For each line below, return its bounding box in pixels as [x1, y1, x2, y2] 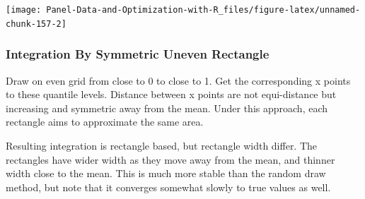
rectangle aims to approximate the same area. [6, 114, 204, 129]
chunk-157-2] [6, 18, 66, 29]
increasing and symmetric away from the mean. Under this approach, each [6, 100, 328, 115]
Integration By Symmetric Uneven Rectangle [6, 45, 270, 63]
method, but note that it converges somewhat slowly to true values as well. [6, 179, 331, 194]
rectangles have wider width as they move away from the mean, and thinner [6, 152, 335, 167]
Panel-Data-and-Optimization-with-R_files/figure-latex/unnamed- [46, 5, 361, 15]
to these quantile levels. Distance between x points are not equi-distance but [6, 87, 337, 102]
